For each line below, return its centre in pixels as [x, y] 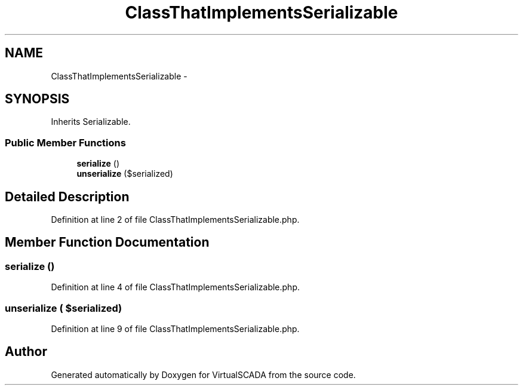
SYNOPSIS [37, 99]
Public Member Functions [65, 142]
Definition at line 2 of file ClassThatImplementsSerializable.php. [175, 220]
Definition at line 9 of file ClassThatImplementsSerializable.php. [175, 329]
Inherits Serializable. [91, 122]
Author [26, 352]
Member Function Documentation [107, 242]
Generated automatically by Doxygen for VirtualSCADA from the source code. [203, 374]
